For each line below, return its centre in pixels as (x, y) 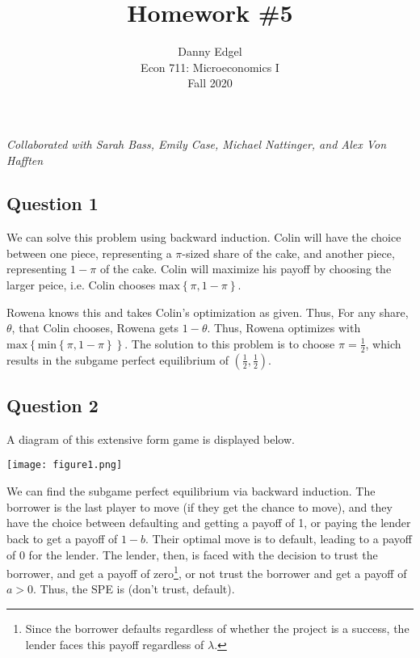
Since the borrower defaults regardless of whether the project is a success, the (217, 628)
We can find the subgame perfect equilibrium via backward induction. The (191, 491)
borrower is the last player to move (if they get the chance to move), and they (199, 506)
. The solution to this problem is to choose (230, 343)
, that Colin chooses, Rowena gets (95, 328)
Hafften (25, 160)
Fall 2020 (210, 83)
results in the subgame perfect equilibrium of (118, 359)
